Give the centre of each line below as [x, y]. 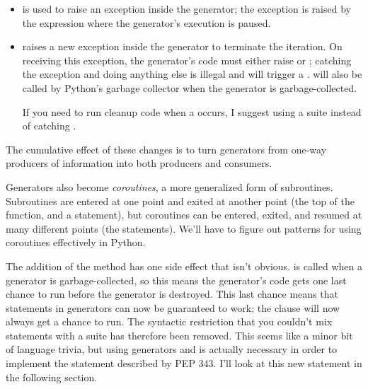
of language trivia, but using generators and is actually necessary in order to [172, 349]
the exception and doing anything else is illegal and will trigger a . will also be [192, 74]
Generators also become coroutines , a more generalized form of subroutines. [169, 186]
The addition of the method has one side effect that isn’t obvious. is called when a [184, 266]
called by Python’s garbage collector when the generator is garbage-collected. [190, 87]
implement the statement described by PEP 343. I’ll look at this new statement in [184, 363]
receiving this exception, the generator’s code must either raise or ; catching [187, 60]
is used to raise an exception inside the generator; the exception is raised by [186, 8]
